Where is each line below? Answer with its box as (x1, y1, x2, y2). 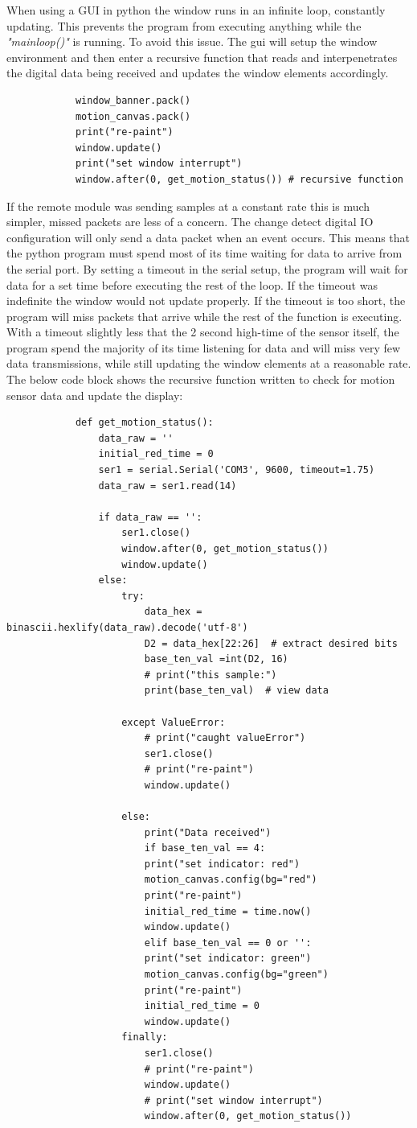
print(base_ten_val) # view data (144, 685, 329, 697)
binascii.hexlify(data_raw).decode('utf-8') (6, 621, 248, 633)
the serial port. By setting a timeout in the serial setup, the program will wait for (6, 260, 408, 277)
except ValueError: (121, 716, 226, 728)
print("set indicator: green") (144, 953, 312, 965)
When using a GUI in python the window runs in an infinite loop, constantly (6, 2, 386, 18)
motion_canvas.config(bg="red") (144, 874, 317, 886)
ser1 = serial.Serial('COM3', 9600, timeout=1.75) (98, 464, 375, 476)
